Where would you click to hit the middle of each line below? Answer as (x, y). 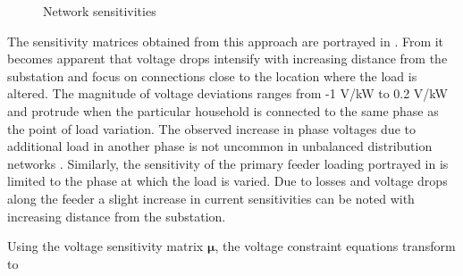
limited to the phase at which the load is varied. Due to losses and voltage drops (227, 181)
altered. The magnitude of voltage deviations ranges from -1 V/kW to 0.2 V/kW (227, 93)
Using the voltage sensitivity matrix (105, 246)
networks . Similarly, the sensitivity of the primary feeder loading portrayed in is (228, 163)
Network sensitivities (100, 11)
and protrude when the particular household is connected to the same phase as (223, 110)
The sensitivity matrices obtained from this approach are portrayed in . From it (226, 41)
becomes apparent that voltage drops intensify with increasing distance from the (227, 59)
